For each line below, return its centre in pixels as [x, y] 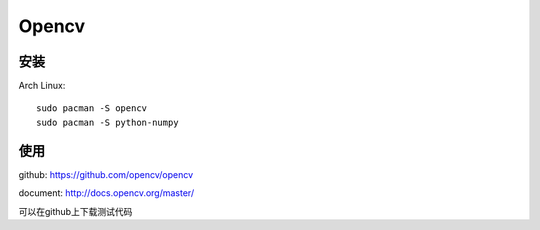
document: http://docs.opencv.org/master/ [106, 193]
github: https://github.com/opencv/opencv [106, 174]
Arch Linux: [42, 86]
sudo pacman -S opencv [92, 108]
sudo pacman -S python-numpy [107, 122]
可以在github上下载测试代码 [75, 211]
